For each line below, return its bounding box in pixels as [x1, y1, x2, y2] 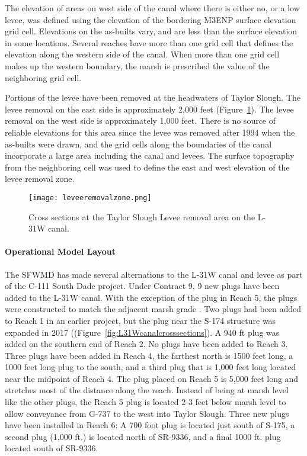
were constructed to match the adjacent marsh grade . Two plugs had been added [5, 303, 302, 315]
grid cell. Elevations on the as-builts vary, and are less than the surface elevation [5, 25, 298, 37]
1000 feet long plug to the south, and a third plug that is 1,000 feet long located [5, 361, 296, 373]
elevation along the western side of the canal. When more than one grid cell [5, 48, 280, 60]
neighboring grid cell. [5, 71, 82, 84]
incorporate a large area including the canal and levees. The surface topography [5, 149, 295, 162]
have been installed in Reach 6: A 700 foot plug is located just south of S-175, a [5, 419, 295, 431]
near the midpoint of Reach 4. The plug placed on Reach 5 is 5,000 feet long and [5, 372, 299, 384]
